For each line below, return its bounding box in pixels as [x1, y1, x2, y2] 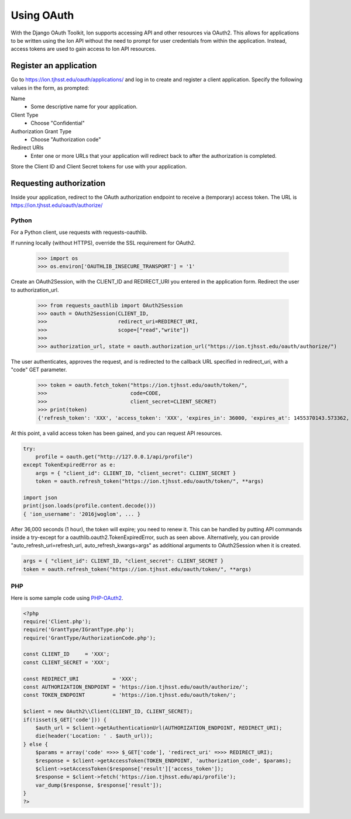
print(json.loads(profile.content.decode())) [23, 503, 156, 509]
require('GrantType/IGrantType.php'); [23, 626, 135, 633]
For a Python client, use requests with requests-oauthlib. [11, 229, 147, 236]
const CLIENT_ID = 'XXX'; [23, 651, 110, 658]
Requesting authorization [11, 178, 106, 188]
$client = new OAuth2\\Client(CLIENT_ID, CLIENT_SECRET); [23, 708, 193, 715]
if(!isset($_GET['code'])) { [23, 716, 107, 723]
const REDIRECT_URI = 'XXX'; [23, 675, 137, 682]
